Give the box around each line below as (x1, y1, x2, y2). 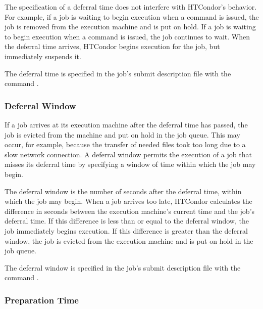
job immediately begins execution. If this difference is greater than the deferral (5, 225, 248, 236)
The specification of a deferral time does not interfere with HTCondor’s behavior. (5, 2, 257, 12)
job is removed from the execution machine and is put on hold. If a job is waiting (5, 21, 256, 32)
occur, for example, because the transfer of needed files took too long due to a (5, 139, 246, 150)
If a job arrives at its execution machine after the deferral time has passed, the (5, 119, 248, 129)
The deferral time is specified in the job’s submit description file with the (5, 68, 231, 78)
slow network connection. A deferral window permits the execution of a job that (5, 149, 252, 159)
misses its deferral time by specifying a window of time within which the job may (5, 159, 256, 169)
